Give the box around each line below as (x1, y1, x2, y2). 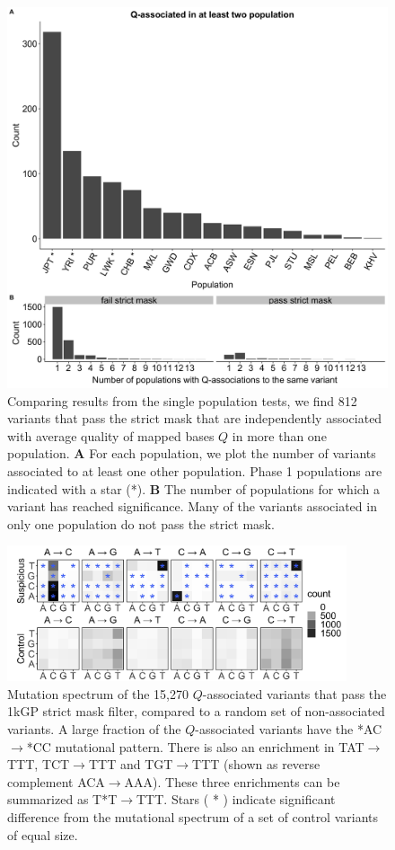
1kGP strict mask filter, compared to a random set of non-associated (7, 702, 385, 721)
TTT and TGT (88, 755, 173, 774)
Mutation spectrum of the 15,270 (7, 684, 189, 703)
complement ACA (7, 772, 105, 791)
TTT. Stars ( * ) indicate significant (136, 790, 336, 809)
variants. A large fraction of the (7, 720, 181, 739)
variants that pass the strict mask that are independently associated (7, 409, 382, 428)
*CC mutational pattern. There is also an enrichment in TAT (26, 737, 364, 756)
